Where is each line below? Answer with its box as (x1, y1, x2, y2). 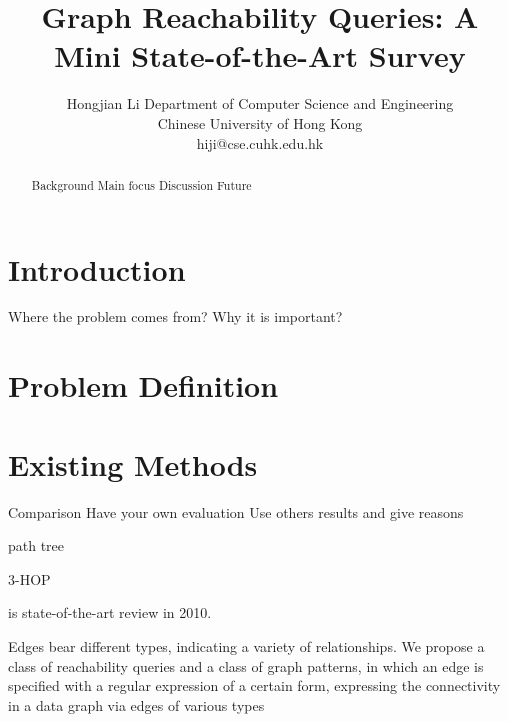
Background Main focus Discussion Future (31, 176, 252, 193)
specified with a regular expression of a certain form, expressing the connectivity (8, 675, 501, 696)
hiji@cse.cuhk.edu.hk (196, 132, 324, 153)
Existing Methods (8, 443, 258, 484)
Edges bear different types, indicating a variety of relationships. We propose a (8, 635, 485, 656)
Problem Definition (8, 365, 279, 406)
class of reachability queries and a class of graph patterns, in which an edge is (8, 655, 484, 676)
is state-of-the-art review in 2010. (8, 602, 212, 623)
